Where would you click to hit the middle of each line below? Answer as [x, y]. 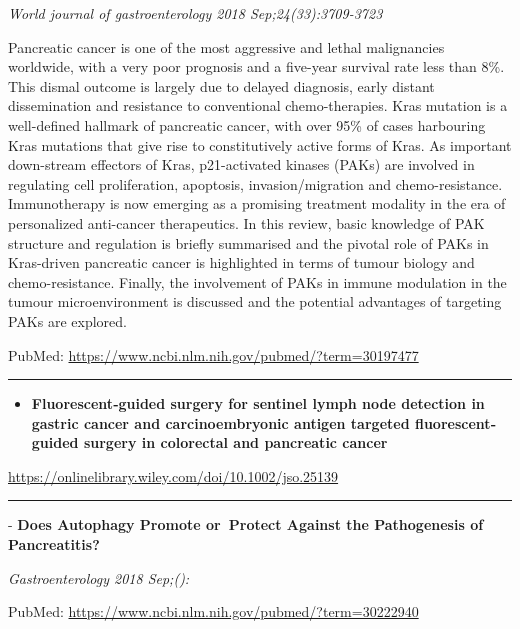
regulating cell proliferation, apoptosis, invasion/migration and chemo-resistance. [255, 183]
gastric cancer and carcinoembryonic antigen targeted [220, 422]
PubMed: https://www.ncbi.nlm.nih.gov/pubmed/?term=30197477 [213, 354]
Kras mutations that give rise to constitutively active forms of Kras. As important [260, 144]
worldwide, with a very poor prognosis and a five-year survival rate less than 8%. [256, 66]
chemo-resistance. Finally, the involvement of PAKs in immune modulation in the [257, 281]
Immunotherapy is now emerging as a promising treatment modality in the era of [257, 203]
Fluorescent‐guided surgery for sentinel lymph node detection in [258, 403]
